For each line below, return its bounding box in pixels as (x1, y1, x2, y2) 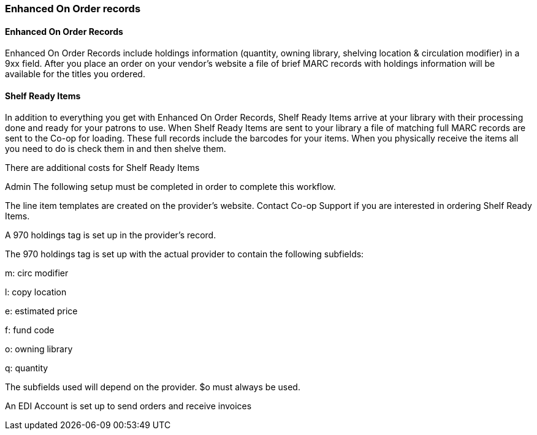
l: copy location (5, 287, 67, 298)
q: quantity (5, 363, 48, 374)
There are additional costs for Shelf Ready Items (5, 162, 200, 173)
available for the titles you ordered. (5, 69, 145, 80)
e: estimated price (5, 306, 78, 317)
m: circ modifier (5, 268, 69, 279)
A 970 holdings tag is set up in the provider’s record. (5, 230, 216, 241)
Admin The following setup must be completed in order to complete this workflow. (5, 181, 336, 192)
